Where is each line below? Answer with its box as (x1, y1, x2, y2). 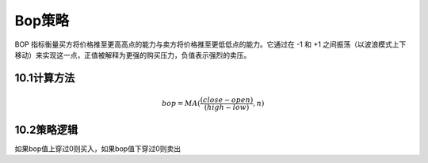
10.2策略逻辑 (14, 123, 78, 136)
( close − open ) (200, 96, 254, 104)
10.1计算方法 (14, 71, 75, 85)
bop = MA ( (161, 99, 201, 108)
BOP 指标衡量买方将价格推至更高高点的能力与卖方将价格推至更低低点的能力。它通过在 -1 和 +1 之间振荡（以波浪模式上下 (14, 40, 407, 49)
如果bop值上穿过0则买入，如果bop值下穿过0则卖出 (14, 143, 182, 154)
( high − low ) (204, 103, 250, 112)
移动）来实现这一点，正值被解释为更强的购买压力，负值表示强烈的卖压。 (14, 50, 251, 59)
